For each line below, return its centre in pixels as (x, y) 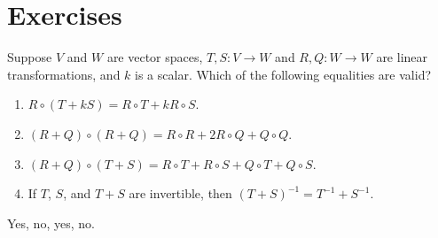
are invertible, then (180, 193)
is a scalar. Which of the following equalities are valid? (283, 74)
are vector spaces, (155, 57)
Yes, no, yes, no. (51, 223)
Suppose (30, 57)
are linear (402, 57)
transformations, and (64, 74)
